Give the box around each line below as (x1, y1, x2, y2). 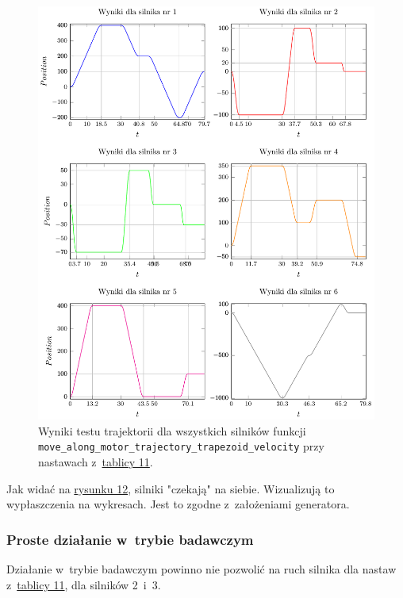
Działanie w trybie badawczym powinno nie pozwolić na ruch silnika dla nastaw (6, 561, 397, 577)
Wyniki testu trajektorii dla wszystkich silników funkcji (38, 422, 306, 439)
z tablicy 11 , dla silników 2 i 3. (6, 576, 161, 592)
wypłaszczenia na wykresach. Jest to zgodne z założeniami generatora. (6, 496, 350, 512)
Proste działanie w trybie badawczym (6, 529, 254, 549)
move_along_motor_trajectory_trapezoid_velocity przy (38, 438, 324, 454)
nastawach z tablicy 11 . (38, 454, 153, 470)
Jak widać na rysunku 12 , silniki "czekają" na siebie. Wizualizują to (6, 480, 335, 496)
